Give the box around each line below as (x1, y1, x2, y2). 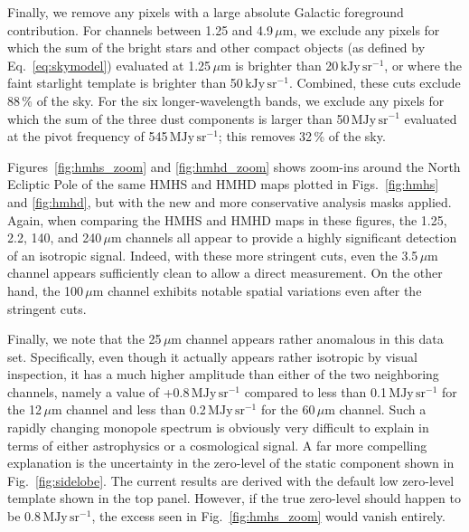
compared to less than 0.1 (244, 382, 387, 401)
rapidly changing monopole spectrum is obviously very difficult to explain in (7, 418, 429, 437)
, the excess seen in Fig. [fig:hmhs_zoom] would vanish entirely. (91, 507, 446, 526)
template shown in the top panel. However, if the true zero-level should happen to (7, 489, 461, 508)
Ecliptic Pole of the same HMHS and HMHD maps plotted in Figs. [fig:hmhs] (7, 175, 439, 194)
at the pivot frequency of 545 (7, 127, 168, 146)
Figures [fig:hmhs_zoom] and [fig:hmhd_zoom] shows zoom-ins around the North (7, 157, 461, 176)
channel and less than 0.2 (66, 400, 206, 419)
